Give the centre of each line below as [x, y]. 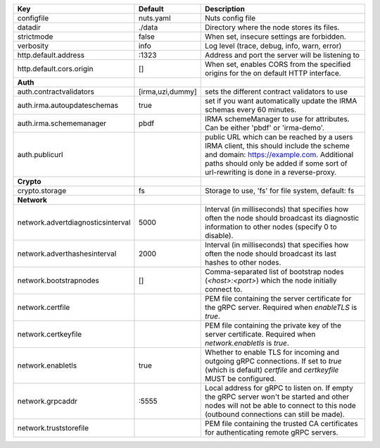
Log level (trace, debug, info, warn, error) [273, 46]
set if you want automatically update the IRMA [281, 101]
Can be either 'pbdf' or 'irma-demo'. [265, 128]
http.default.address [51, 55]
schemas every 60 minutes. [251, 110]
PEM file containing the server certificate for [278, 298]
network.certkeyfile [50, 334]
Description [225, 9]
